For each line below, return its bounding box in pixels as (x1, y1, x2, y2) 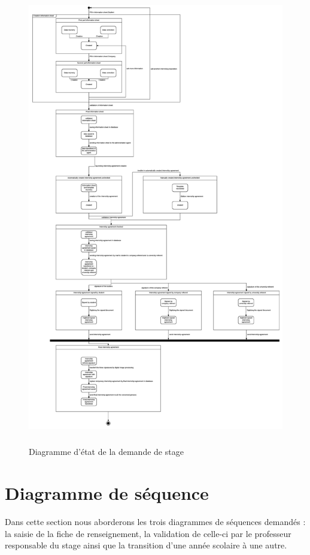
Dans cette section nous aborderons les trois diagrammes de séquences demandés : (5, 515, 306, 528)
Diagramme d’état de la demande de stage (29, 445, 184, 458)
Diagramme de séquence (5, 481, 209, 505)
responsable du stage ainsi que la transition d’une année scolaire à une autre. (5, 539, 287, 551)
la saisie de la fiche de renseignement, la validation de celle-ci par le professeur (5, 527, 291, 539)
